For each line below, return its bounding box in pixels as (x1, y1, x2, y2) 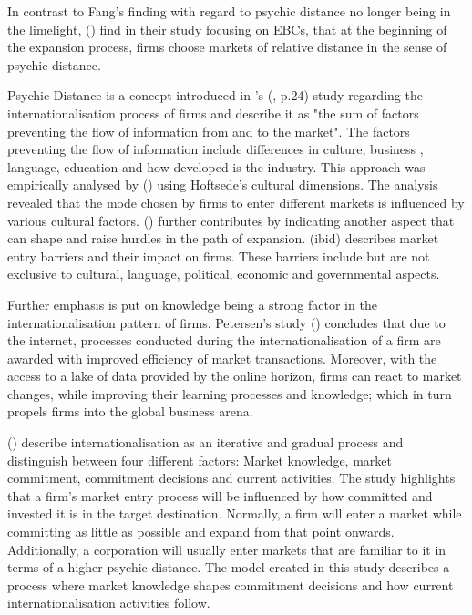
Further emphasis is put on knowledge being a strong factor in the (7, 294, 377, 313)
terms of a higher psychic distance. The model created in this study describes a (7, 558, 450, 577)
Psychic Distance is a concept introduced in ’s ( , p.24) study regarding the (7, 86, 423, 105)
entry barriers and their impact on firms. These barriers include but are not (7, 246, 430, 265)
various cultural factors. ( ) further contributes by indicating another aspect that (7, 210, 455, 230)
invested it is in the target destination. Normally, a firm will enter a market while (7, 504, 462, 523)
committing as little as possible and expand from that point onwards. (7, 522, 395, 541)
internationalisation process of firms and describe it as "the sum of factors (7, 103, 419, 122)
